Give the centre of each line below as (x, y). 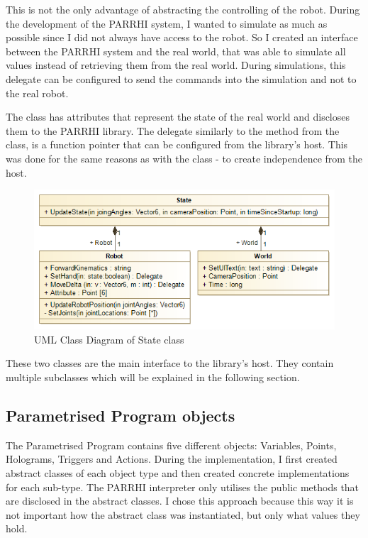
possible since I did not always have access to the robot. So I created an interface (182, 37)
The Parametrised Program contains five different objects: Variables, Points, (171, 445)
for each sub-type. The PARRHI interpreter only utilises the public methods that (183, 487)
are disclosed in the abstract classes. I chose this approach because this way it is (180, 501)
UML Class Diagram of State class (109, 339)
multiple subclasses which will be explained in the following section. (153, 377)
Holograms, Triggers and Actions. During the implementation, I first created (172, 459)
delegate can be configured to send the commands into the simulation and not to (181, 78)
